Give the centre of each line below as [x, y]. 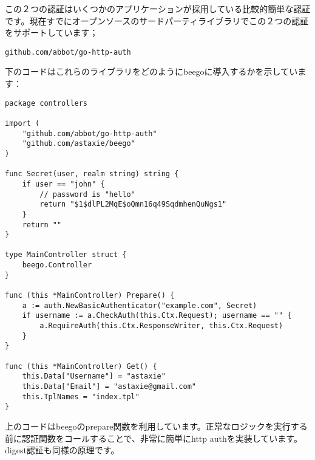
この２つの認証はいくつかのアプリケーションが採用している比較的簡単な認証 [158, 9]
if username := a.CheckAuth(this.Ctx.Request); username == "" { [157, 316]
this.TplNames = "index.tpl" [81, 396]
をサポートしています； [52, 33]
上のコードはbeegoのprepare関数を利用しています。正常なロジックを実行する [156, 426]
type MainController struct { [66, 255]
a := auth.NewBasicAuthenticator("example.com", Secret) [140, 305]
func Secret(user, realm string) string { [92, 174]
